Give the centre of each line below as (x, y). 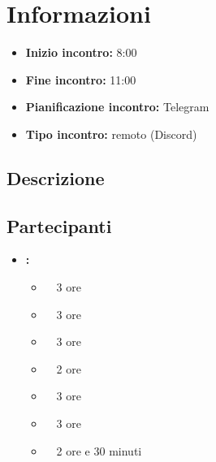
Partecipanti (59, 225)
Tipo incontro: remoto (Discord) (111, 134)
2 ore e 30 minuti (99, 450)
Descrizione (56, 177)
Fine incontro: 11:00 (81, 79)
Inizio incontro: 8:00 (81, 52)
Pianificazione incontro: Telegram (117, 107)
